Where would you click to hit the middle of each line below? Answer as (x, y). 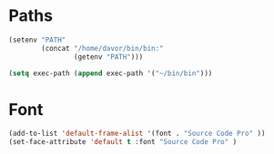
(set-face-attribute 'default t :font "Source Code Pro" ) (123, 142)
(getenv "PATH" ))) (108, 57)
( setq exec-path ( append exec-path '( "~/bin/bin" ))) (111, 73)
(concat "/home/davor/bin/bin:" (103, 48)
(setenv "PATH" (37, 40)
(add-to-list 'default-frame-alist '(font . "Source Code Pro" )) (137, 134)
